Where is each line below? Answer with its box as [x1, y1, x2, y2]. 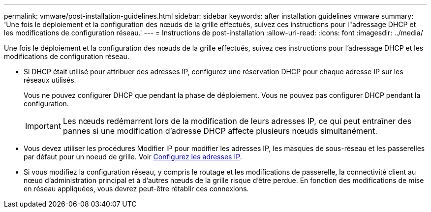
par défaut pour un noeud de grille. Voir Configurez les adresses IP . [24, 152, 242, 161]
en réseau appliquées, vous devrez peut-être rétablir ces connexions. [24, 184, 249, 193]
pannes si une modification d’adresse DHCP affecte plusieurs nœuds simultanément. [62, 126, 377, 136]
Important [25, 121, 61, 131]
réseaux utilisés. [24, 76, 76, 84]
